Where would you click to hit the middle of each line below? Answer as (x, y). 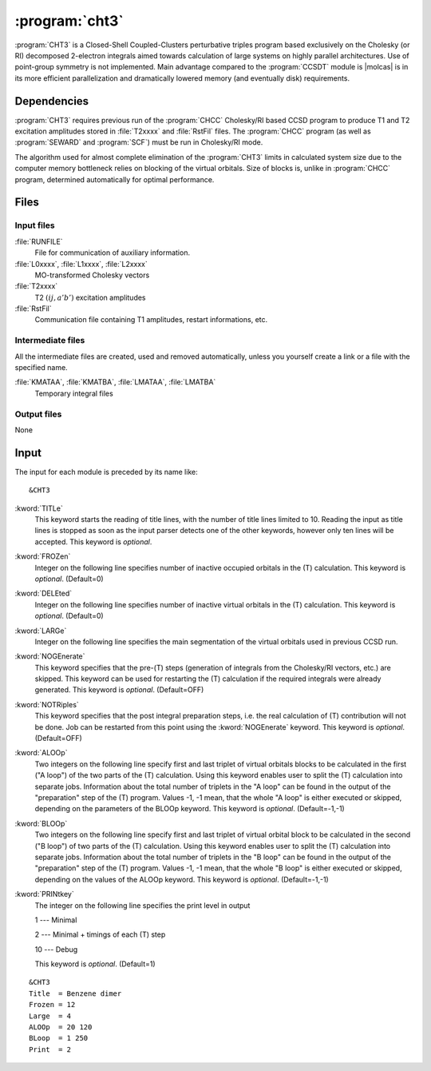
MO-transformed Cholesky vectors (92, 275)
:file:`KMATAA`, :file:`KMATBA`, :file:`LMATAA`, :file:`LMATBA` (115, 382)
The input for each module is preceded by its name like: (107, 472)
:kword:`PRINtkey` (45, 894)
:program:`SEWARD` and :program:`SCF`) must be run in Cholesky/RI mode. (139, 142)
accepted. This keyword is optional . (93, 541)
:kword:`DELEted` (43, 593)
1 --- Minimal (56, 920)
